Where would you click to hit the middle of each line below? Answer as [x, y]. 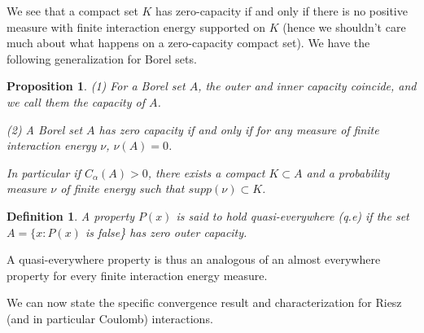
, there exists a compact [206, 172]
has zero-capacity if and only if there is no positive [282, 11]
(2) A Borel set [45, 129]
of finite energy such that [122, 188]
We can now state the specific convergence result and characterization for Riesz [204, 302]
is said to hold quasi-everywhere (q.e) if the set [293, 215]
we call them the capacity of [76, 101]
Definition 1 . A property [70, 215]
